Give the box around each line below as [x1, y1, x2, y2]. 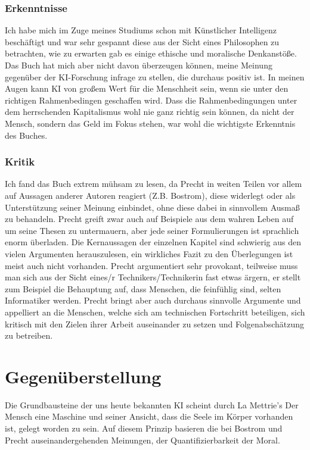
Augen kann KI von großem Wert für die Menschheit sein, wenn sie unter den [5, 82, 289, 95]
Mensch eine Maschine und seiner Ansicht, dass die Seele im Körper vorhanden [5, 410, 293, 423]
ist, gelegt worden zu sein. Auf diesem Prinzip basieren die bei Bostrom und [5, 422, 283, 434]
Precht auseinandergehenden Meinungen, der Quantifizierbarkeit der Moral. [5, 433, 280, 446]
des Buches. [5, 129, 48, 141]
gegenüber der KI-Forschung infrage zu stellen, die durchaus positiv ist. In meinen [5, 70, 305, 83]
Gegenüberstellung [5, 364, 162, 388]
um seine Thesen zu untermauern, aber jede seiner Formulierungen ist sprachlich [5, 224, 299, 236]
